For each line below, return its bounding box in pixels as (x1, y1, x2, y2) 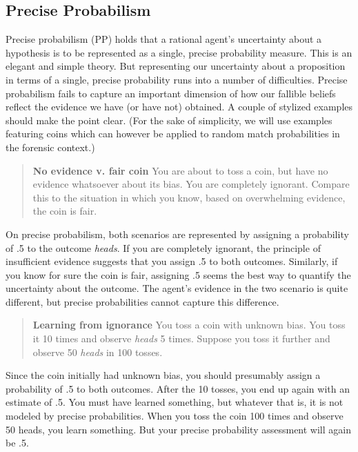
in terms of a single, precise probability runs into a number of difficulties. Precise (6, 72, 348, 86)
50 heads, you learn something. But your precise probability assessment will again (6, 422, 351, 436)
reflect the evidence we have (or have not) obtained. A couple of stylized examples (6, 99, 353, 114)
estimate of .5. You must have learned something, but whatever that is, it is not (6, 395, 344, 409)
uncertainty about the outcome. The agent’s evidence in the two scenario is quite (6, 281, 348, 295)
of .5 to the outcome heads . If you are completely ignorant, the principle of (6, 240, 321, 255)
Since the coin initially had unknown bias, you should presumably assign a (6, 368, 321, 382)
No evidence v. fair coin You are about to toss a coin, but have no (32, 163, 328, 177)
